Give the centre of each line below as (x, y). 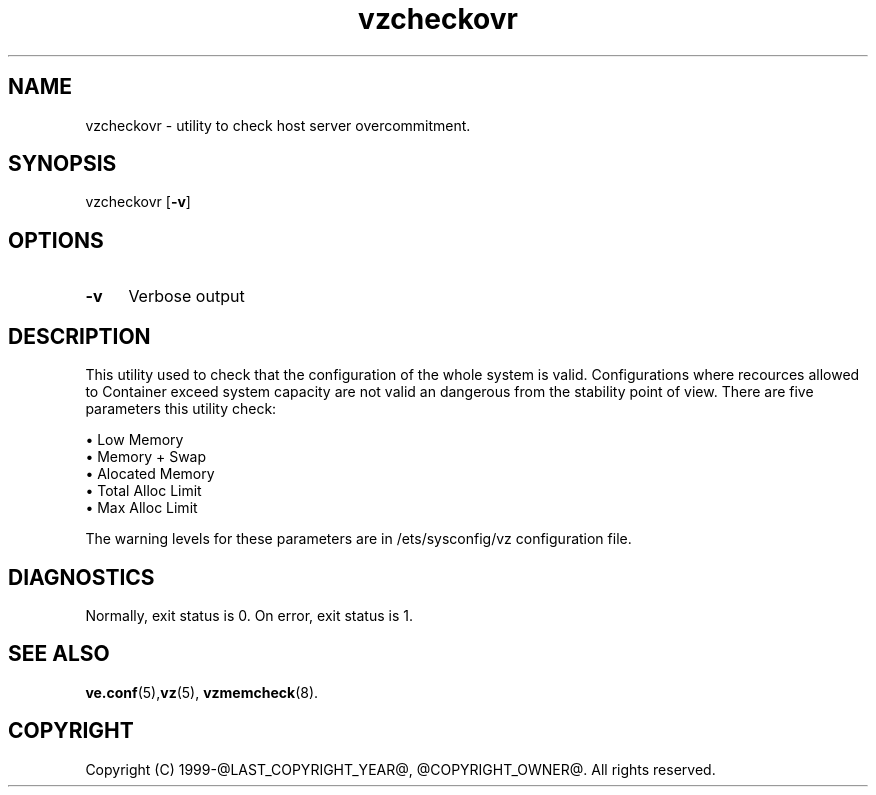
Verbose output (186, 296)
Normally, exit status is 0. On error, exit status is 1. (249, 615)
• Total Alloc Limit (143, 491)
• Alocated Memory (150, 474)
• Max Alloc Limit (141, 508)
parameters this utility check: (181, 409)
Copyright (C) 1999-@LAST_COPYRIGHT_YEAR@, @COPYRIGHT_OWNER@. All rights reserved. (400, 769)
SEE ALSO (59, 654)
